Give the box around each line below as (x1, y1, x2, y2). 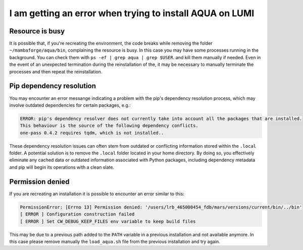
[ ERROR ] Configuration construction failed (20, 212, 135, 217)
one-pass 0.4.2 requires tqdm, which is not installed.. (20, 130, 164, 136)
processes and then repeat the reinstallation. (9, 68, 103, 74)
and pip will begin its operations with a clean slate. (9, 164, 115, 170)
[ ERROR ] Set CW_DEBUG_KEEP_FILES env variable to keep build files (20, 218, 196, 224)
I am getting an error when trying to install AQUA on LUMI (9, 8, 255, 19)
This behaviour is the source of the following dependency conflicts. (20, 123, 199, 129)
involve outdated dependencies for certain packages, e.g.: (9, 102, 131, 108)
